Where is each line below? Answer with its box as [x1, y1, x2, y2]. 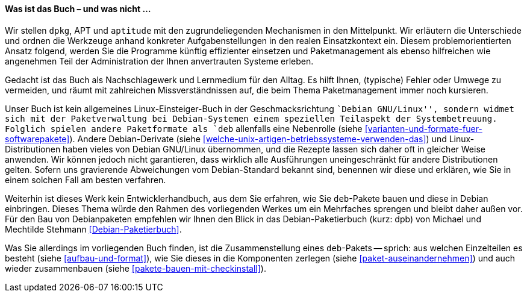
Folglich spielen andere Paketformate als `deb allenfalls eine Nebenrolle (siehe [5, 123, 363, 134]
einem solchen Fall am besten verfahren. [5, 174, 166, 185]
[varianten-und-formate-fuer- [364, 123, 482, 134]
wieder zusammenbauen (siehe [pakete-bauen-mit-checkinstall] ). [5, 263, 266, 274]
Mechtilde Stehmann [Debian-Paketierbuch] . [5, 224, 182, 234]
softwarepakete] [5, 133, 70, 144]
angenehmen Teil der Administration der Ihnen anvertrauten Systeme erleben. [5, 55, 314, 66]
